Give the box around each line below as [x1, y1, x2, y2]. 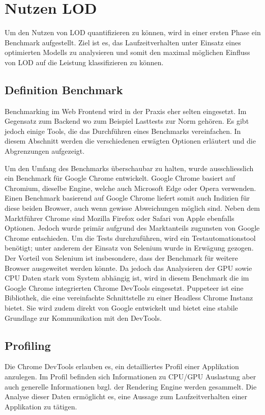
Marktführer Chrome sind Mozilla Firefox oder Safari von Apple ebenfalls [5, 212, 234, 223]
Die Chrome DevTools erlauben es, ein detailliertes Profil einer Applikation [5, 361, 239, 372]
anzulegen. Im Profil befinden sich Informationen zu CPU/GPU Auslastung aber [5, 371, 256, 381]
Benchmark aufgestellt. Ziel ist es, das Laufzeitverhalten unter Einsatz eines [5, 37, 241, 47]
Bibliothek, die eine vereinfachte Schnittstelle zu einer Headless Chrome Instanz [5, 292, 253, 303]
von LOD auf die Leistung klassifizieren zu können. [5, 57, 164, 67]
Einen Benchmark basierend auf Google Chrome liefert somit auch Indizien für [5, 192, 250, 203]
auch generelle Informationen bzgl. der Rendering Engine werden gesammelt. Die [5, 381, 257, 392]
